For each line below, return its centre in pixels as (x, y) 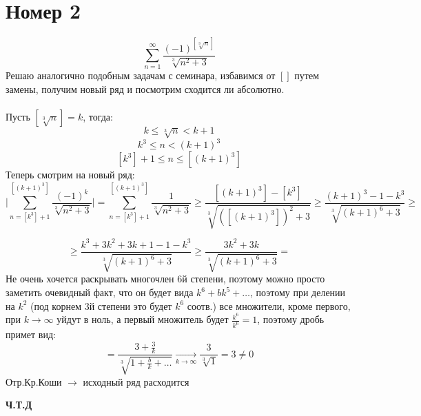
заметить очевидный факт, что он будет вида (100, 292)
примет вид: (31, 334)
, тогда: (98, 117)
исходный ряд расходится (136, 381)
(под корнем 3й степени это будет (101, 305)
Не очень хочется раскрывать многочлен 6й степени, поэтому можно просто (165, 279)
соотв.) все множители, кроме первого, (269, 305)
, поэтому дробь (291, 319)
